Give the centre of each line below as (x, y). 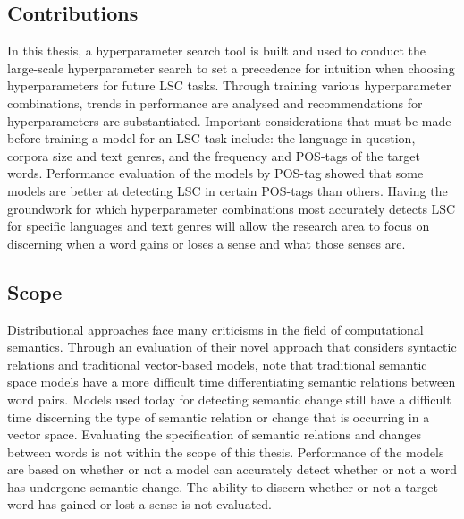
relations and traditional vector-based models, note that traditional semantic (217, 364)
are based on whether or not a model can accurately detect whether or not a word (232, 469)
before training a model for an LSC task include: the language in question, (211, 138)
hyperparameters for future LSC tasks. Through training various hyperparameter (229, 85)
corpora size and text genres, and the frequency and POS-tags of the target (214, 155)
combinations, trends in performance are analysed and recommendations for (215, 102)
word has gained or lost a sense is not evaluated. (139, 504)
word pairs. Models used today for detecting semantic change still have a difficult (229, 399)
